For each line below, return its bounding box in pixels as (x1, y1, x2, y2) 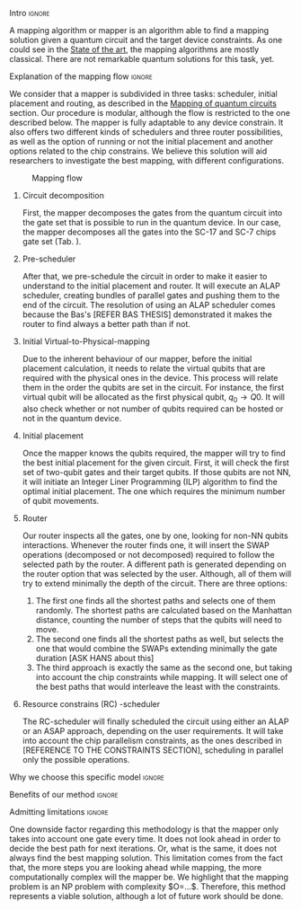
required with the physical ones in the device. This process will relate (22, 373, 279, 383)
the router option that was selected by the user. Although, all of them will (22, 568, 292, 579)
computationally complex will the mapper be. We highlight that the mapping (9, 871, 289, 882)
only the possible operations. (22, 754, 130, 764)
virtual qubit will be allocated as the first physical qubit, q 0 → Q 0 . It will (22, 392, 286, 404)
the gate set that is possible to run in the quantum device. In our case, (22, 217, 281, 227)
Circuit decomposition (22, 190, 105, 200)
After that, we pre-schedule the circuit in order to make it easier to (22, 271, 268, 281)
